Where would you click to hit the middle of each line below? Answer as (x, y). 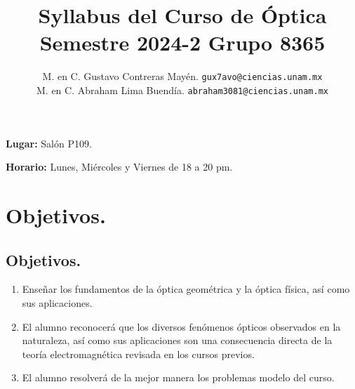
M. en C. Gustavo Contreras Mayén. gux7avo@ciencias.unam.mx (182, 76)
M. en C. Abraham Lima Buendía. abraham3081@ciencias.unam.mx (182, 90)
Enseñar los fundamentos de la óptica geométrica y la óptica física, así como (186, 289)
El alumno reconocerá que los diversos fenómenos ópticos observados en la (181, 326)
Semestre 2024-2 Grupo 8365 (182, 42)
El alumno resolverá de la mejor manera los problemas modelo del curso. (178, 377)
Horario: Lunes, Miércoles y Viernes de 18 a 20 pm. (119, 167)
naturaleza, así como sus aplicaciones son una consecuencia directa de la (177, 340)
